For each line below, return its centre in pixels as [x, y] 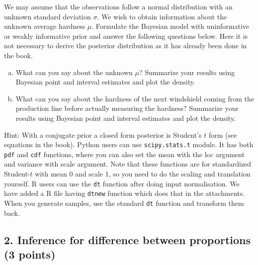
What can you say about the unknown [74, 72]
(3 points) [30, 254]
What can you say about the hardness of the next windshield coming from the [135, 98]
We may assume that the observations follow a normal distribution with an [118, 6]
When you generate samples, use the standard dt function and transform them [124, 203]
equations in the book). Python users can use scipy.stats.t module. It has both [129, 144]
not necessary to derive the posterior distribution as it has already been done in [126, 45]
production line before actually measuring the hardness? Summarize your [127, 108]
